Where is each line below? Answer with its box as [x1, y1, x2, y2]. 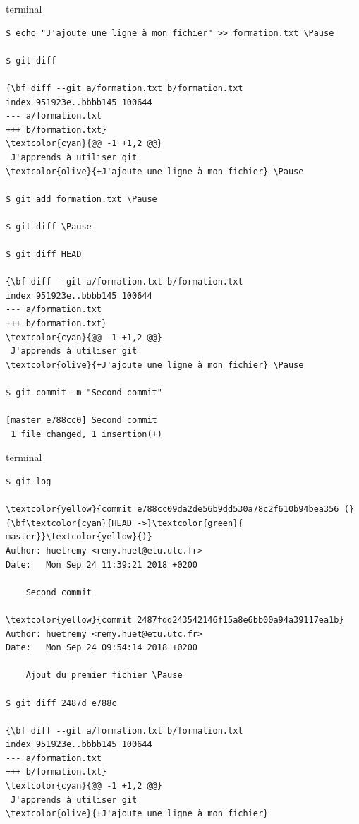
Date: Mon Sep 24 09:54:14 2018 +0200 [6, 643, 198, 653]
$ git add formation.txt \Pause [6, 193, 157, 204]
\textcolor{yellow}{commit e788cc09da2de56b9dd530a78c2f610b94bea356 [6, 504, 339, 515]
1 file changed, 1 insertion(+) [11, 429, 162, 439]
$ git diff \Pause [6, 221, 92, 232]
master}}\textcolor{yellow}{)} [6, 532, 152, 542]
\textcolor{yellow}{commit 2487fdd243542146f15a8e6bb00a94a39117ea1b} [6, 614, 344, 625]
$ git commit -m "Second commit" [6, 388, 162, 398]
